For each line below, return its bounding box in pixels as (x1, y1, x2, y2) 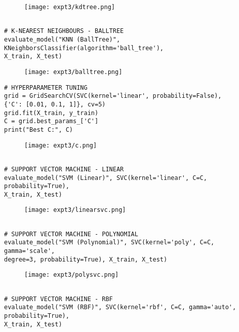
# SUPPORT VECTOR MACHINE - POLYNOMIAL (4, 230, 138, 238)
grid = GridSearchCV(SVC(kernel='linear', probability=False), (4, 92, 222, 100)
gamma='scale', (4, 247, 55, 255)
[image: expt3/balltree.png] (24, 68, 123, 76)
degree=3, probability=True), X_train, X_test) (4, 255, 168, 263)
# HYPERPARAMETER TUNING (4, 84, 88, 91)
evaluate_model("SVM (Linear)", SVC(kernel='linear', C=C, (4, 174, 207, 181)
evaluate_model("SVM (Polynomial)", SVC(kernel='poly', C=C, (4, 239, 215, 246)
